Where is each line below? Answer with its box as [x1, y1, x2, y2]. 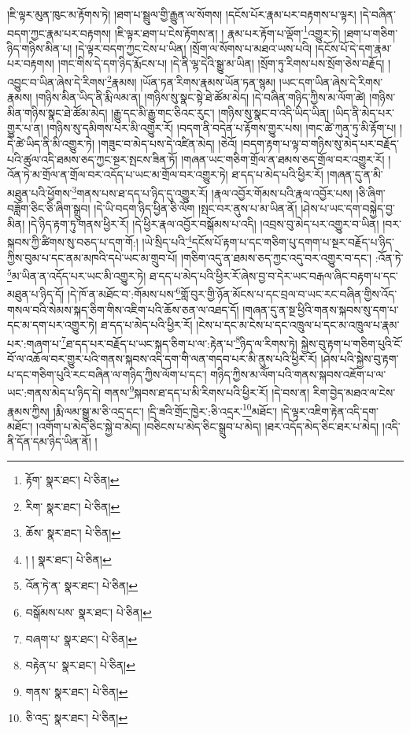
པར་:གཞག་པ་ [7, 335, 61, 351]
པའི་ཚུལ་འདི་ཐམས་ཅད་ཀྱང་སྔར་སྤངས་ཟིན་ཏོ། [7, 150, 178, 167]
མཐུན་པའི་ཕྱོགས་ [7, 184, 72, 201]
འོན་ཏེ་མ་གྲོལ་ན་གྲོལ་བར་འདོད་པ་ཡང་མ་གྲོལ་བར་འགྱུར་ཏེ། [7, 166, 228, 183]
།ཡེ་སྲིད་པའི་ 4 [142, 232, 192, 250]
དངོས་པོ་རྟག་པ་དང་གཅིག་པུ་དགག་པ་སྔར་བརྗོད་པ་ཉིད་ [191, 233, 394, 250]
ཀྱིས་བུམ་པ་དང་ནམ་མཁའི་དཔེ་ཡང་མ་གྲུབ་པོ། [7, 249, 178, 265]
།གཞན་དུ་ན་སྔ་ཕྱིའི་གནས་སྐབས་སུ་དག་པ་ [242, 301, 399, 317]
